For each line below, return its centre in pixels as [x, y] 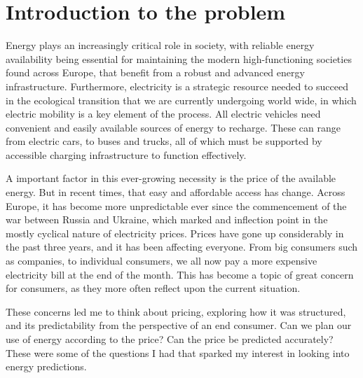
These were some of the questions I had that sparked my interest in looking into [178, 352]
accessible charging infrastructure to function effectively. [126, 154]
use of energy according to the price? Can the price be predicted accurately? [170, 339]
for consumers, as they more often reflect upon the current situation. [153, 288]
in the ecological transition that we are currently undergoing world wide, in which [181, 100]
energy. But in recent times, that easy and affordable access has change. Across [176, 192]
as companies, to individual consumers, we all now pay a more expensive [162, 261]
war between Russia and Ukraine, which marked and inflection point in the [167, 219]
